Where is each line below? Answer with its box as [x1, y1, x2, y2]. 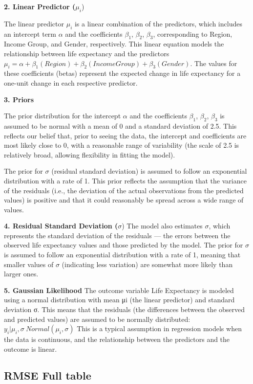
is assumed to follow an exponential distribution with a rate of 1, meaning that [4, 249, 241, 260]
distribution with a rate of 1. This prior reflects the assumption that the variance [4, 175, 247, 185]
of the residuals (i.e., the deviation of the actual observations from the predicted [4, 185, 244, 195]
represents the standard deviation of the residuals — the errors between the [4, 230, 231, 240]
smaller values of [4, 259, 54, 269]
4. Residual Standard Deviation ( [4, 221, 118, 231]
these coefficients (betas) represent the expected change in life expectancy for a [4, 68, 241, 78]
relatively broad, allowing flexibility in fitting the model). [4, 149, 175, 159]
